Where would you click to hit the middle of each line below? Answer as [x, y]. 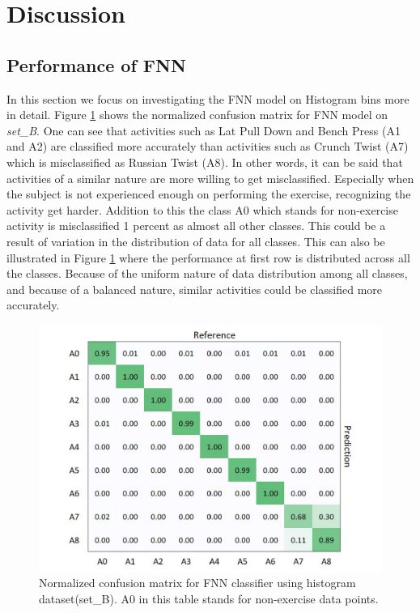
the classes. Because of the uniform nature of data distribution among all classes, [207, 273]
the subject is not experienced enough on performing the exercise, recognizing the [209, 194]
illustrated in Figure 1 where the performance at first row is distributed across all [208, 257]
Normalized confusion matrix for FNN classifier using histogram [197, 583]
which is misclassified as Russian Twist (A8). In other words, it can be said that [205, 162]
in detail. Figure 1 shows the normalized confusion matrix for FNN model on [197, 115]
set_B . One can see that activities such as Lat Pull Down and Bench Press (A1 [204, 130]
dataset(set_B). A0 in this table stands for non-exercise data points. [209, 598]
